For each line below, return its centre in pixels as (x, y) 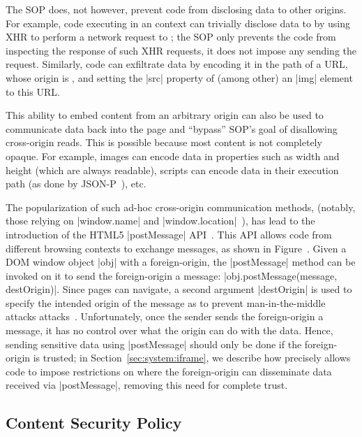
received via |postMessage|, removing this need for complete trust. (147, 385)
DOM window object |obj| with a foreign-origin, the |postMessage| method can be (181, 262)
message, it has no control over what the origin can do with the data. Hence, (169, 330)
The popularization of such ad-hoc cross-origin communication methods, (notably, (181, 207)
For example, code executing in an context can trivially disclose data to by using (178, 23)
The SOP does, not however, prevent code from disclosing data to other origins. (176, 9)
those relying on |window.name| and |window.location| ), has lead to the (160, 221)
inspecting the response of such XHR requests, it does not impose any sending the (181, 50)
